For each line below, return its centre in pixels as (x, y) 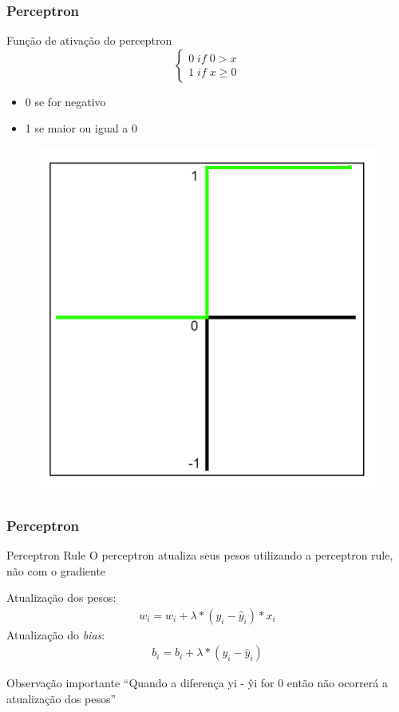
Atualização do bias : (56, 634)
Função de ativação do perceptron (89, 40)
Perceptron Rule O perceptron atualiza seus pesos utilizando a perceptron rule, (200, 554)
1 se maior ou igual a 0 (81, 128)
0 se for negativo (65, 101)
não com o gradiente (56, 570)
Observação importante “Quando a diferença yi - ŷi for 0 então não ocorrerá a (197, 683)
